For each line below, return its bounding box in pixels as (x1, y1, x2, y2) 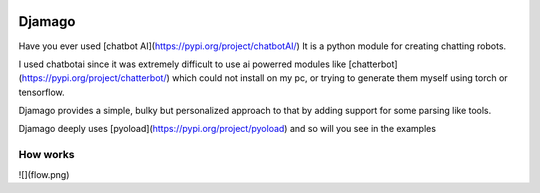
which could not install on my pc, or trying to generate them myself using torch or (171, 72, 509, 84)
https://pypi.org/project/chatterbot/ (21, 72, 167, 84)
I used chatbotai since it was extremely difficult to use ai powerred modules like (18, 58, 347, 70)
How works (18, 148, 75, 162)
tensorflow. (18, 86, 65, 98)
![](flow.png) (18, 168, 70, 180)
